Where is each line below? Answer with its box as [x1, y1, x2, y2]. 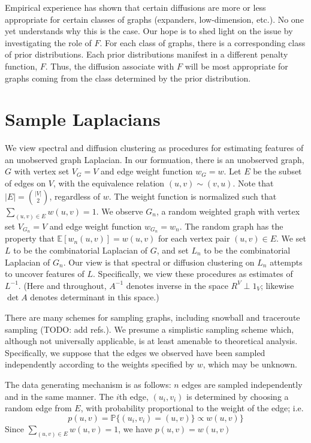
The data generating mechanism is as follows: [5, 378, 171, 390]
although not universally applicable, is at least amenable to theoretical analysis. [5, 334, 298, 347]
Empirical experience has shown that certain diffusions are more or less [5, 1, 266, 13]
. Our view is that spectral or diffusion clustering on [63, 255, 255, 268]
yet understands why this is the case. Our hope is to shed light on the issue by [5, 25, 293, 37]
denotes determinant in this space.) [30, 291, 159, 303]
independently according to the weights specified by [5, 358, 194, 370]
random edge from [5, 402, 72, 414]
